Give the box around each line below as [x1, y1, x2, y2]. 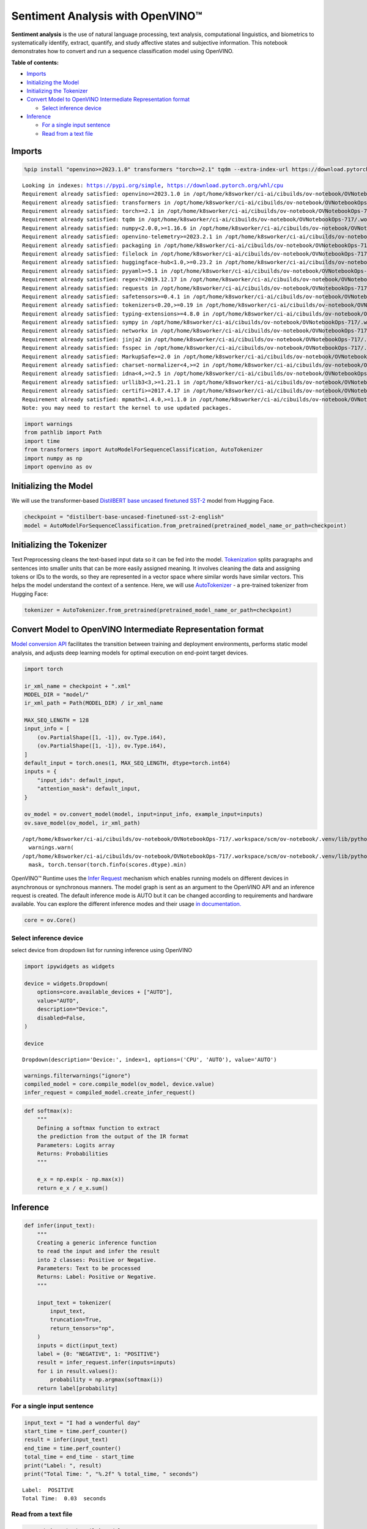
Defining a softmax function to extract [37, 1124, 160, 1131]
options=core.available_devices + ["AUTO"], [37, 988, 173, 996]
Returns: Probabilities [37, 1150, 108, 1157]
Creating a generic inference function [37, 1239, 157, 1246]
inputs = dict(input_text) [37, 1342, 119, 1349]
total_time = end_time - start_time [24, 1453, 135, 1461]
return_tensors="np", [50, 1325, 115, 1331]
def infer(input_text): [24, 1222, 96, 1229]
